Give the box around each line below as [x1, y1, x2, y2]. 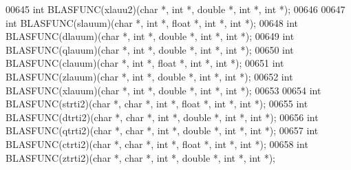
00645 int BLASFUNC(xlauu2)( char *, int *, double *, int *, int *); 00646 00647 [6, 2, 345, 16]
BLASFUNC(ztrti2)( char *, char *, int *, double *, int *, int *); [6, 150, 276, 164]
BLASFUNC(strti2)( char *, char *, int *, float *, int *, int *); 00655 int [6, 96, 308, 111]
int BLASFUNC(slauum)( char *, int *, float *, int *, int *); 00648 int [6, 15, 299, 30]
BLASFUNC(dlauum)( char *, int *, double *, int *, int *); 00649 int [6, 29, 295, 43]
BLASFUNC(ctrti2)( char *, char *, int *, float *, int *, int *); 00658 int [6, 136, 308, 151]
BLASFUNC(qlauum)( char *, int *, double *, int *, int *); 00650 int [6, 42, 294, 56]
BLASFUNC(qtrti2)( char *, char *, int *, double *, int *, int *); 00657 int [6, 123, 319, 138]
